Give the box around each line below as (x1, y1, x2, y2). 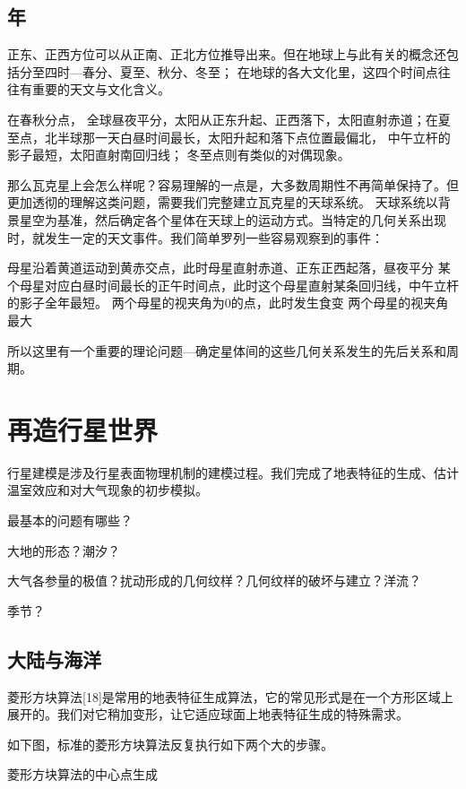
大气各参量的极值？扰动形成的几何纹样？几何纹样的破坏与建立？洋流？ (7, 571, 421, 590)
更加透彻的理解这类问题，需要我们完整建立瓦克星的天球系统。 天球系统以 (7, 193, 438, 212)
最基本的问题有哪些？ (7, 511, 133, 530)
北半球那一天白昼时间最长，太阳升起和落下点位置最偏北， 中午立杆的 (44, 127, 451, 146)
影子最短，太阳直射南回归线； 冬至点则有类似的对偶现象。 (7, 145, 350, 164)
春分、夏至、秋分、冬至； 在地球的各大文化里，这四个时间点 (82, 62, 438, 81)
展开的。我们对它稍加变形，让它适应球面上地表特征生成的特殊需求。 (7, 705, 409, 724)
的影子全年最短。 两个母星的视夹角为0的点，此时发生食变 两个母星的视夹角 (7, 293, 449, 312)
